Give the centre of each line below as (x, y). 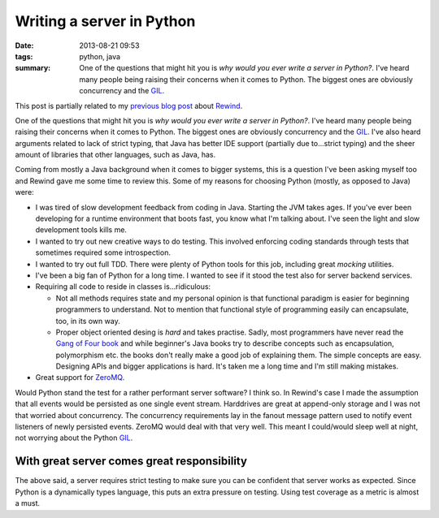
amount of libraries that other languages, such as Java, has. (115, 155)
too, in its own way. (88, 321)
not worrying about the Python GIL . (74, 438)
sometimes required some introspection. (103, 253)
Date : (24, 45)
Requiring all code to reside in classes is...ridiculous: (123, 287)
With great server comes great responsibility (131, 462)
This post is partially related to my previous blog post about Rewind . (129, 106)
